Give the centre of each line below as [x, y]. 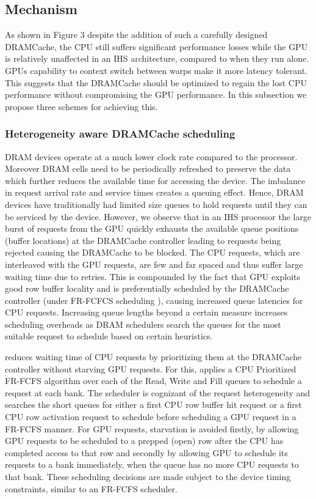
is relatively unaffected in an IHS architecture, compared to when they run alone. [157, 58]
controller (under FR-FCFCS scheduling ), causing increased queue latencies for [154, 300]
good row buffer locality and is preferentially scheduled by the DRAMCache [147, 288]
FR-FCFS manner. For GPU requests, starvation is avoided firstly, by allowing [152, 428]
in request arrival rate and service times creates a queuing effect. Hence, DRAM [154, 192]
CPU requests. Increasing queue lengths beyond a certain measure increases [146, 312]
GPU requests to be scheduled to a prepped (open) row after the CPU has [144, 441]
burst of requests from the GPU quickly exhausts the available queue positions [152, 228]
